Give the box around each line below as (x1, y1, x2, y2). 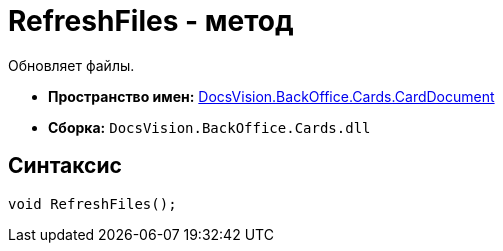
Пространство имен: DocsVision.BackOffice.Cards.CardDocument (48, 87, 495, 105)
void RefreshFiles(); (8, 195, 177, 212)
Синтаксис (8, 153, 122, 179)
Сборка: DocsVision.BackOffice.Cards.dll (48, 118, 371, 136)
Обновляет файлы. (8, 56, 135, 74)
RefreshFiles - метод (8, 4, 294, 38)
